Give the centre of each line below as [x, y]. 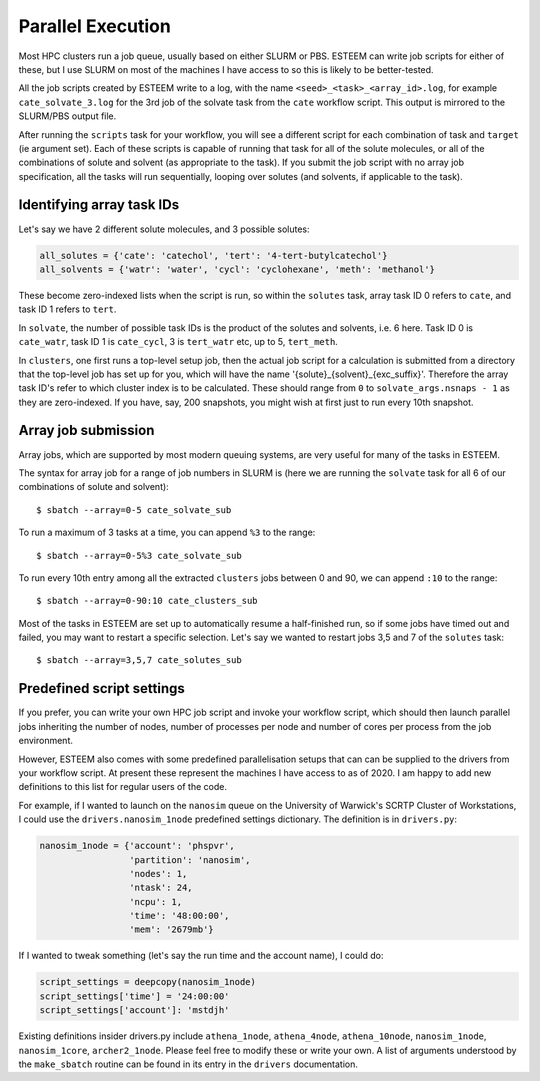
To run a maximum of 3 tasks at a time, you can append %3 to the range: [167, 532]
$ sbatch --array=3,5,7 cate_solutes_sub [139, 660]
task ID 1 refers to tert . [67, 309]
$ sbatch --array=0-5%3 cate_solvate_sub [139, 555]
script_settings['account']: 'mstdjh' [134, 1010]
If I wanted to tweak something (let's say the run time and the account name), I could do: [201, 956]
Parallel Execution [95, 26]
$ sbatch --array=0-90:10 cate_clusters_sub [147, 601]
